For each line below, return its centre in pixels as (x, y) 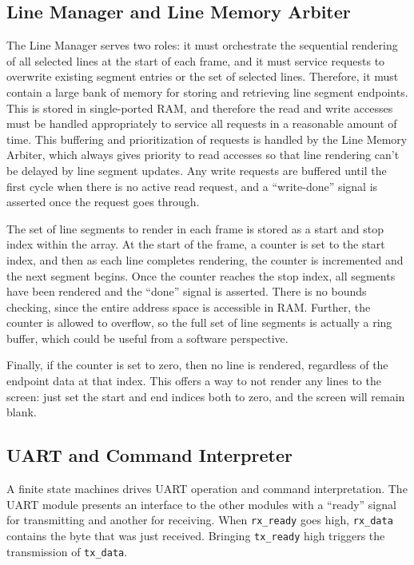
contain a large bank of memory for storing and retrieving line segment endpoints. (207, 92)
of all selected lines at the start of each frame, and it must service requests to (196, 60)
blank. (22, 412)
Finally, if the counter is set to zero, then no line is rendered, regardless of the (197, 365)
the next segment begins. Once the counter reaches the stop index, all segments (201, 275)
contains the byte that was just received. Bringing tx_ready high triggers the (196, 535)
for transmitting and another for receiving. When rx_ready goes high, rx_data (200, 520)
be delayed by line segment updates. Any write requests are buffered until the (197, 170)
